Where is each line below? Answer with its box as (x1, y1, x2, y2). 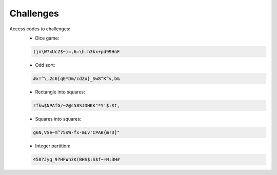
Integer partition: (35, 143, 71, 149)
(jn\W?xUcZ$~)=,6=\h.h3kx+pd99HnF (33, 49, 120, 54)
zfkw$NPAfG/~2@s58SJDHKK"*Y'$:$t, (33, 103, 120, 108)
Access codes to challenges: (9, 26, 71, 32)
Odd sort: (35, 62, 55, 68)
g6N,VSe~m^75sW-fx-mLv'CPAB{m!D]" (33, 129, 120, 135)
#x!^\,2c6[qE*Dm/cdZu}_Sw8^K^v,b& (33, 75, 120, 82)
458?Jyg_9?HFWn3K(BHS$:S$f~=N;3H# (33, 157, 120, 162)
